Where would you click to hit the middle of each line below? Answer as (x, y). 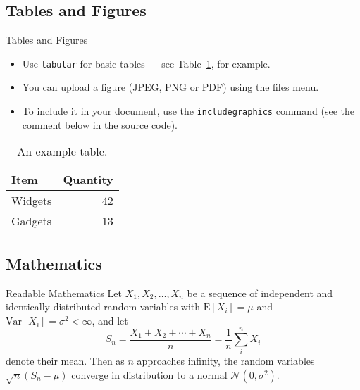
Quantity (88, 180)
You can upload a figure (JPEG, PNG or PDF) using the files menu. (170, 87)
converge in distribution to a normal (149, 375)
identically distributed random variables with (103, 307)
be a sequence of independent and (260, 292)
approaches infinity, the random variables (226, 361)
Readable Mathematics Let (64, 292)
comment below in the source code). (100, 124)
